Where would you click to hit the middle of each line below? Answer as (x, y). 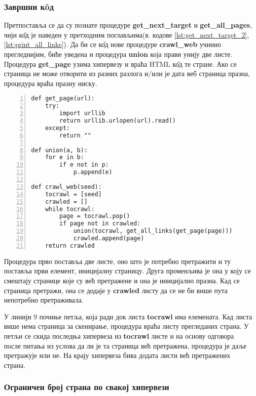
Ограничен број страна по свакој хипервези (87, 387)
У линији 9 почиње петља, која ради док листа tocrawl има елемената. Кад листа (128, 316)
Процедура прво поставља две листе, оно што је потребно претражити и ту (117, 261)
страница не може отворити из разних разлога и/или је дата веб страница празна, (127, 73)
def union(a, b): (59, 150)
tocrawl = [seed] (73, 194)
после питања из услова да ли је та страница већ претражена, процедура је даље (125, 345)
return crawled (70, 245)
